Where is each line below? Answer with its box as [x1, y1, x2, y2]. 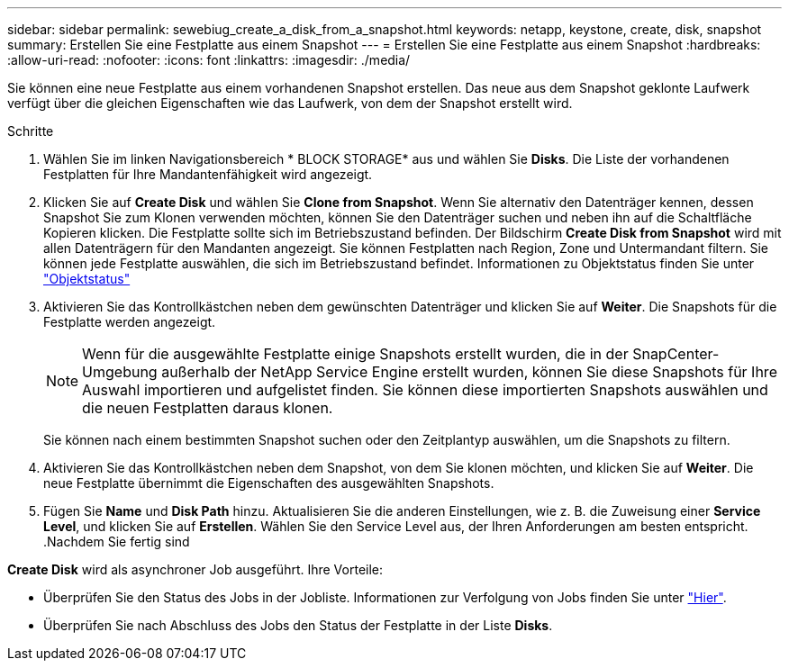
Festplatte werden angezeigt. [43, 314, 216, 329]
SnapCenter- [632, 345, 720, 363]
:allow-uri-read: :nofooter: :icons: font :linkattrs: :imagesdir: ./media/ [7, 52, 411, 68]
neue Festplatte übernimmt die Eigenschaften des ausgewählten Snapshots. [43, 475, 494, 491]
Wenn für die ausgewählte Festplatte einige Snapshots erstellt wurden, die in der [82, 345, 629, 363]
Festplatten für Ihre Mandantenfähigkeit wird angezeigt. [43, 167, 373, 182]
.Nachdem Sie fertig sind [43, 534, 190, 549]
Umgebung [82, 363, 158, 381]
